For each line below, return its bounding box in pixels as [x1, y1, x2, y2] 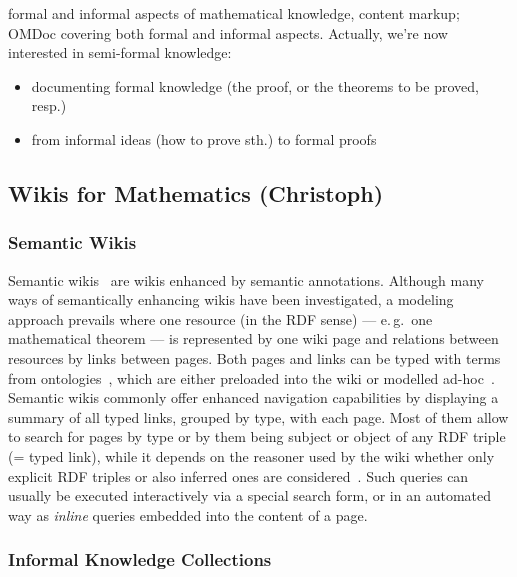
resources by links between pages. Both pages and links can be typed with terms [8, 347, 501, 368]
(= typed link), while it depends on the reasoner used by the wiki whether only [8, 445, 495, 466]
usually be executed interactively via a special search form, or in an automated [8, 485, 491, 506]
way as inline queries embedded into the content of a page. [8, 504, 368, 525]
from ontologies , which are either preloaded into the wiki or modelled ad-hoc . [8, 367, 495, 388]
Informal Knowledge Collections [8, 547, 272, 572]
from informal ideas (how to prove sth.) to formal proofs [31, 128, 377, 149]
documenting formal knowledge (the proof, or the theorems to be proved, [31, 75, 479, 96]
